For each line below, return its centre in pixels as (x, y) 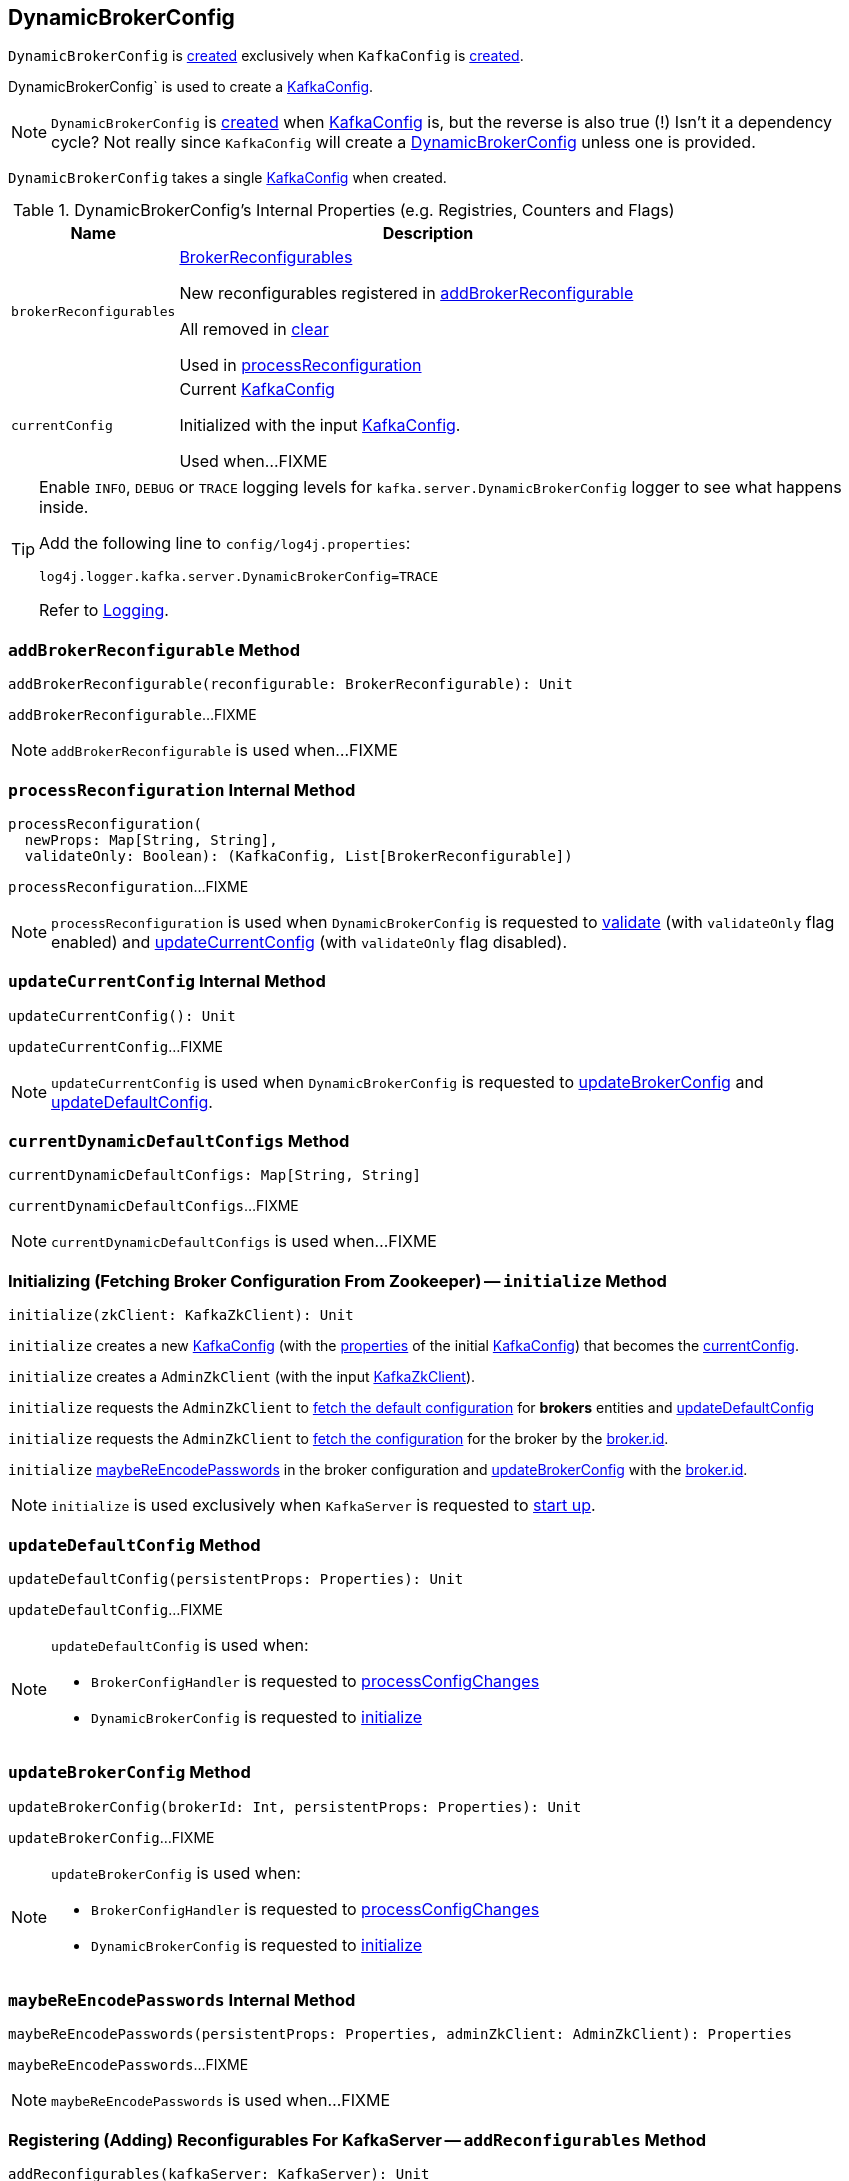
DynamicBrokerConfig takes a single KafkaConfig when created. (227, 178)
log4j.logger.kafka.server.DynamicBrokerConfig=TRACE (239, 577)
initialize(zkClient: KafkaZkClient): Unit (181, 1315)
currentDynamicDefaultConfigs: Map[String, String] (215, 1175)
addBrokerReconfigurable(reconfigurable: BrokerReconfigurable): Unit (290, 684)
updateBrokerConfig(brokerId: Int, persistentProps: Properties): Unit (295, 1806)
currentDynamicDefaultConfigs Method (179, 1141)
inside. (64, 507)
